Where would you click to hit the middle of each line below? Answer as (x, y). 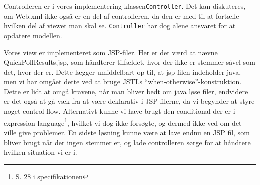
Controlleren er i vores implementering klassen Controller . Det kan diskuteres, (125, 6)
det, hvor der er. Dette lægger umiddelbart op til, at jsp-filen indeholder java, (123, 72)
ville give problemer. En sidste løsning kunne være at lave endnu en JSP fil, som (127, 132)
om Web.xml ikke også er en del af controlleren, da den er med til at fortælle (122, 16)
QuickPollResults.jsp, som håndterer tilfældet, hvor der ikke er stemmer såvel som (130, 62)
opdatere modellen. (33, 35)
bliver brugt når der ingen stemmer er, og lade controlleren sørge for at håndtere (127, 142)
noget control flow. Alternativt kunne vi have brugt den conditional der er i (120, 111)
